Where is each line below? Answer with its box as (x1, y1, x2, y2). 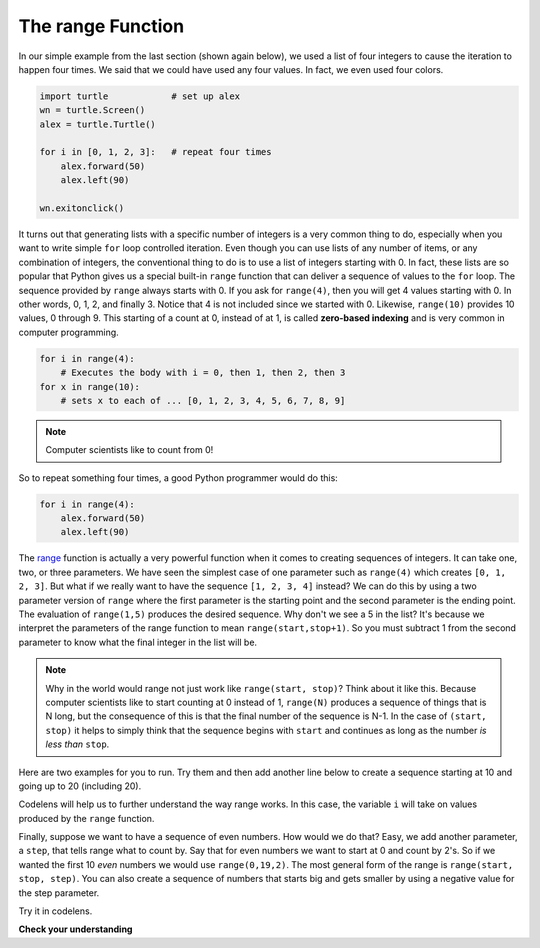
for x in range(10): (39, 381, 140, 392)
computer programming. (18, 326, 119, 338)
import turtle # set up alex (39, 90, 240, 102)
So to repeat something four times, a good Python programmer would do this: (18, 471, 339, 484)
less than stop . (45, 738, 110, 750)
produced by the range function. (18, 812, 155, 824)
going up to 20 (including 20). (18, 780, 142, 792)
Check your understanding (18, 923, 133, 935)
